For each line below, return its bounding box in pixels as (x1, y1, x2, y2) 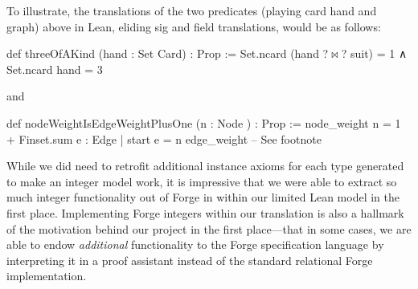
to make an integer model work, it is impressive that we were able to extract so (6, 173, 397, 189)
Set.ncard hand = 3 (6, 60, 103, 77)
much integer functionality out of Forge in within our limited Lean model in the (6, 189, 400, 206)
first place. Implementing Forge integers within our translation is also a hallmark (6, 204, 404, 221)
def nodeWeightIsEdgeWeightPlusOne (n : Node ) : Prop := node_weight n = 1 (6, 114, 401, 131)
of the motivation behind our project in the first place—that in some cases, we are (6, 220, 412, 237)
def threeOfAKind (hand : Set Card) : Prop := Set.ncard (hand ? (6, 45, 329, 62)
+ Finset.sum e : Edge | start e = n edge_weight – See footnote (6, 130, 322, 147)
